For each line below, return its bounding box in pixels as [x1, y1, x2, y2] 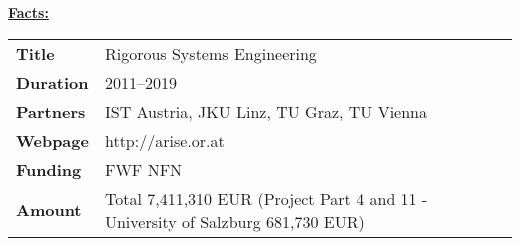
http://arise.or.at [104, 128, 225, 152]
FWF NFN [104, 157, 183, 181]
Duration [16, 70, 89, 94]
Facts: [8, 2, 49, 22]
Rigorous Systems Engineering [104, 41, 317, 65]
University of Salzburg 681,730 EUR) [104, 209, 365, 233]
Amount [16, 198, 82, 222]
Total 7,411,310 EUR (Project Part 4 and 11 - [104, 186, 428, 210]
